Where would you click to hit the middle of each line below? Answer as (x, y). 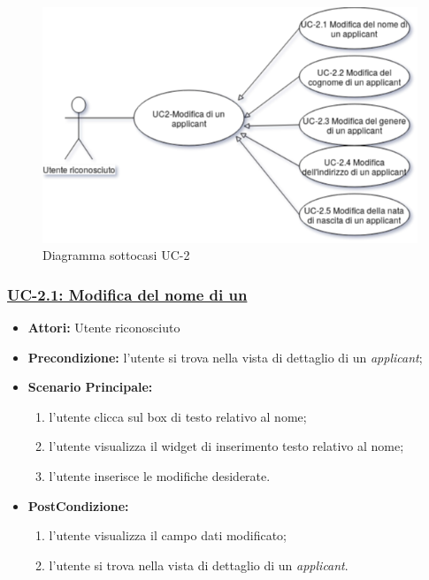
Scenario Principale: (90, 387)
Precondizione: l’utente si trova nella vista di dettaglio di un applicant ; (225, 357)
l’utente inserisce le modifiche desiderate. (160, 475)
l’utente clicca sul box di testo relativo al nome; (178, 416)
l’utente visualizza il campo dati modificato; (168, 535)
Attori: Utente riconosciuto (104, 327)
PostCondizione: (78, 505)
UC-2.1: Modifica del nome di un (127, 294)
